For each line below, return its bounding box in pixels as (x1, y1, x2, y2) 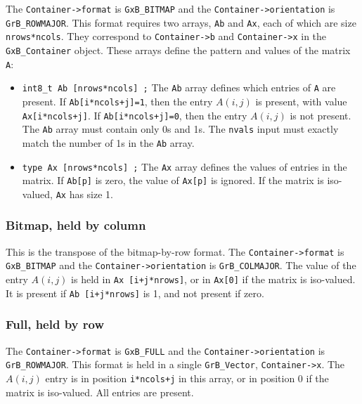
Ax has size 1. (56, 186, 113, 201)
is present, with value (255, 93, 347, 108)
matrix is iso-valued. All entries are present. (6, 384, 194, 399)
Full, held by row (6, 315, 105, 333)
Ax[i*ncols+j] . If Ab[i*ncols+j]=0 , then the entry (22, 107, 247, 122)
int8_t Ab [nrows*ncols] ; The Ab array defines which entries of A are (22, 80, 336, 95)
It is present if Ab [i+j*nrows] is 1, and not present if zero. (6, 285, 264, 300)
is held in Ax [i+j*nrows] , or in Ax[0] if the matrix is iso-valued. (71, 272, 356, 287)
